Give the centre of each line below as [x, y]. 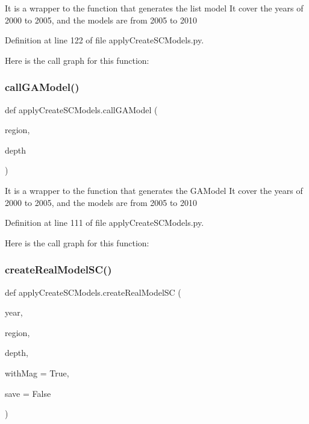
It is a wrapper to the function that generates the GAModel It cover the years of [154, 190]
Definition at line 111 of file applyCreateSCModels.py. [105, 223]
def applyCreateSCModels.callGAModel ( [81, 109]
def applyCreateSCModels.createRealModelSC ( [93, 292]
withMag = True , [37, 373]
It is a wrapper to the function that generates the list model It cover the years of [154, 8]
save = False [28, 393]
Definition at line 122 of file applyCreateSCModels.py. [105, 40]
